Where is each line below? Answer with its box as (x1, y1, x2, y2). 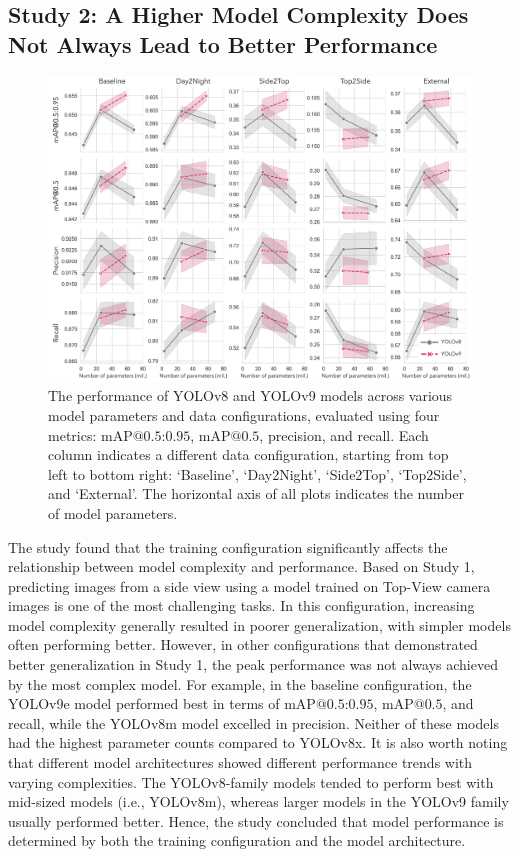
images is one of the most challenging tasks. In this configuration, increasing (8, 595, 475, 616)
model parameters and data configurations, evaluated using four (48, 404, 440, 425)
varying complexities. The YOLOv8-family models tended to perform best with (8, 771, 494, 792)
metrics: (48, 424, 97, 445)
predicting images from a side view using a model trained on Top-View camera (8, 575, 491, 596)
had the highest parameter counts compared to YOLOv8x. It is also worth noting (8, 732, 508, 753)
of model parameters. (48, 502, 178, 523)
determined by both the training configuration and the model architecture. (8, 830, 466, 851)
